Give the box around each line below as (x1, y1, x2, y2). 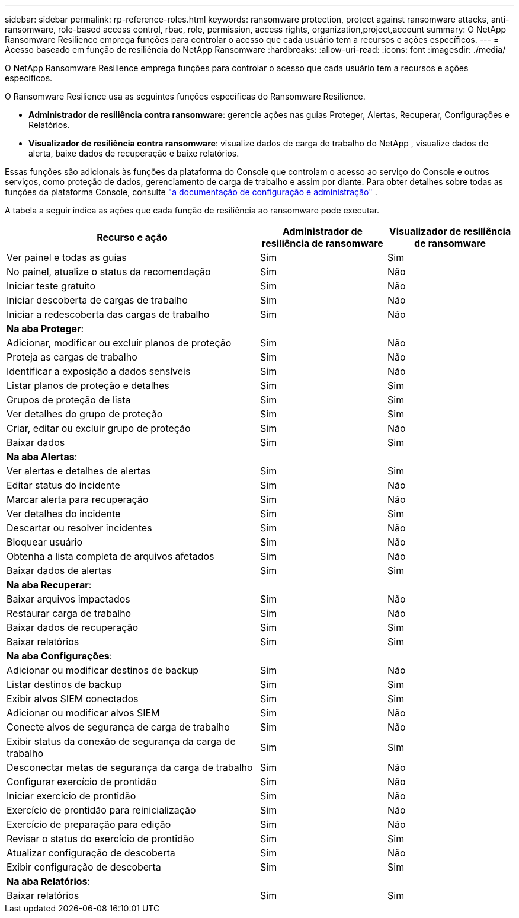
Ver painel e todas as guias (7, 251, 127, 263)
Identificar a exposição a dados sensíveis (7, 365, 191, 377)
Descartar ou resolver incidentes (7, 522, 152, 534)
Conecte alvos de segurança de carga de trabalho (7, 721, 230, 733)
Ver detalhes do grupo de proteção (7, 408, 163, 420)
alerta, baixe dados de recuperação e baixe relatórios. (28, 148, 239, 158)
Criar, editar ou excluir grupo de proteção (7, 422, 191, 434)
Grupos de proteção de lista (7, 394, 131, 406)
